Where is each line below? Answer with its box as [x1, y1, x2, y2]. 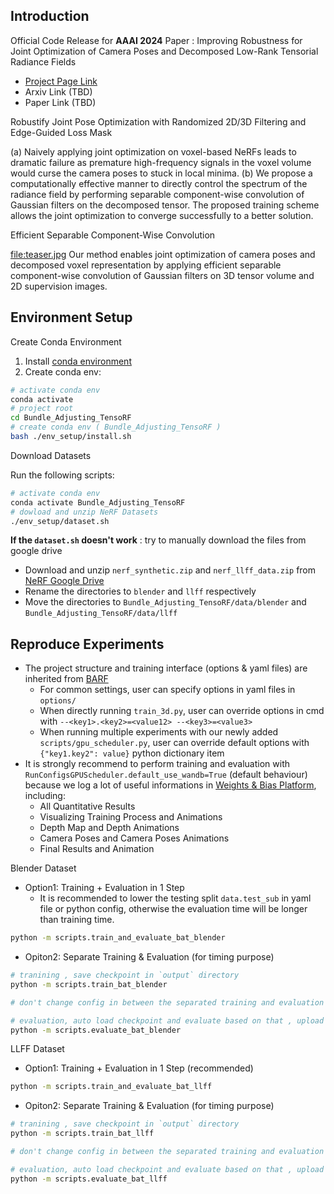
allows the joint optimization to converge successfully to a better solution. [10, 209, 314, 221]
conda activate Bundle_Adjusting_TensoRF [10, 497, 186, 508]
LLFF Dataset [10, 1043, 65, 1055]
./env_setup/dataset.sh [10, 516, 110, 526]
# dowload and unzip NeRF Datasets [10, 507, 159, 517]
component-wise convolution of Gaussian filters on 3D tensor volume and [10, 269, 315, 281]
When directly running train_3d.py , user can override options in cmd [39, 705, 325, 717]
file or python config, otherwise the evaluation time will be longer [39, 903, 308, 915]
